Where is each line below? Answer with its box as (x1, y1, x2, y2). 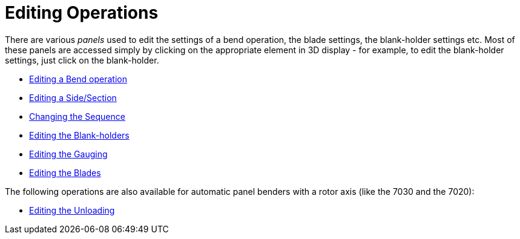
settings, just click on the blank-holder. (5, 54, 159, 65)
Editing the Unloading (29, 205, 115, 215)
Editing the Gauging (29, 148, 108, 159)
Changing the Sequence (29, 111, 125, 122)
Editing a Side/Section (29, 92, 117, 103)
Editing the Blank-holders (29, 129, 130, 140)
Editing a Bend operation (29, 73, 127, 84)
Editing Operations (5, 2, 159, 23)
